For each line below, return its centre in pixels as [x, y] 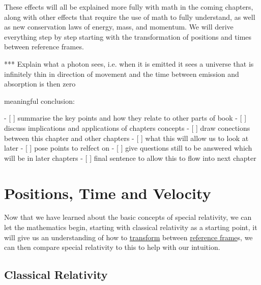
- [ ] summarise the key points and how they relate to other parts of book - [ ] [125, 118]
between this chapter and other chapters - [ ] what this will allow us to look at [126, 138]
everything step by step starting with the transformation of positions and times [128, 36]
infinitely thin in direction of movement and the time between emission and [122, 74]
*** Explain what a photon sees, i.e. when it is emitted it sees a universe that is [129, 63]
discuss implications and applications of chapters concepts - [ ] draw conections [127, 127]
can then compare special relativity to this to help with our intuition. [112, 247]
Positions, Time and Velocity [108, 193]
